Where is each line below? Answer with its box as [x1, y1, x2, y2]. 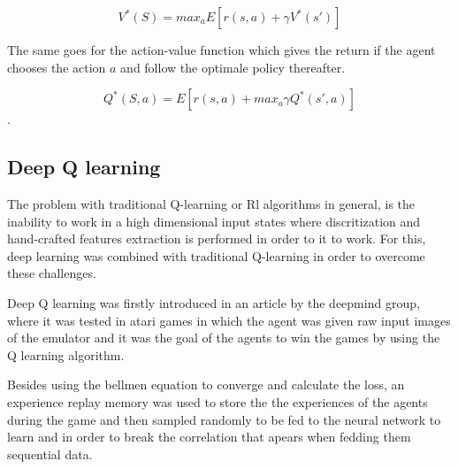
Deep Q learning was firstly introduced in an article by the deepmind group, [7, 293, 420, 311]
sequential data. [7, 444, 93, 463]
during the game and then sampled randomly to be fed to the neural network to [7, 410, 441, 428]
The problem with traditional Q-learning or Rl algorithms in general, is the [7, 194, 416, 212]
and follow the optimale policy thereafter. [120, 58, 346, 76]
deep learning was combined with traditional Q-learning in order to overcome [7, 246, 425, 265]
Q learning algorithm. [7, 345, 125, 364]
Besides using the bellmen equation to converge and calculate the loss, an [7, 375, 405, 394]
